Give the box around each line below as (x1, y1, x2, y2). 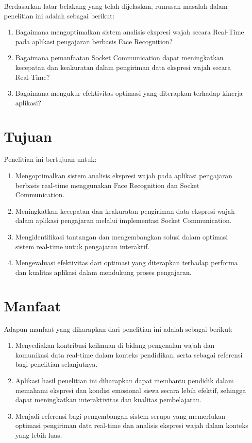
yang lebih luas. (15, 429, 62, 440)
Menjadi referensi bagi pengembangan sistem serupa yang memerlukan (15, 410, 225, 421)
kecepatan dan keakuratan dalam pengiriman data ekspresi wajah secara (15, 62, 231, 72)
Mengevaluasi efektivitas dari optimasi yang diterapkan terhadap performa (15, 257, 238, 268)
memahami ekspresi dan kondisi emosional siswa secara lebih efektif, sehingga (15, 385, 246, 395)
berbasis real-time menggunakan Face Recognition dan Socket (15, 180, 200, 190)
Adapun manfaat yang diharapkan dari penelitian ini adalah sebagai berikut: (4, 324, 233, 334)
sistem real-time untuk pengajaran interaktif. (15, 241, 150, 251)
